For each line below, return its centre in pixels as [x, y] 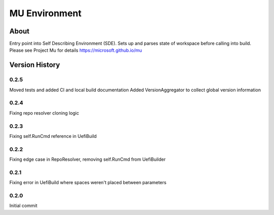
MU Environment [45, 13]
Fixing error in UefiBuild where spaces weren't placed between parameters [88, 183]
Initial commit [23, 206]
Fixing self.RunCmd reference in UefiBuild [53, 136]
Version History [35, 65]
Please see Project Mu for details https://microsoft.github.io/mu [76, 50]
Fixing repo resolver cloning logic [44, 113]
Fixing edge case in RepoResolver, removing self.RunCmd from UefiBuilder [88, 159]
